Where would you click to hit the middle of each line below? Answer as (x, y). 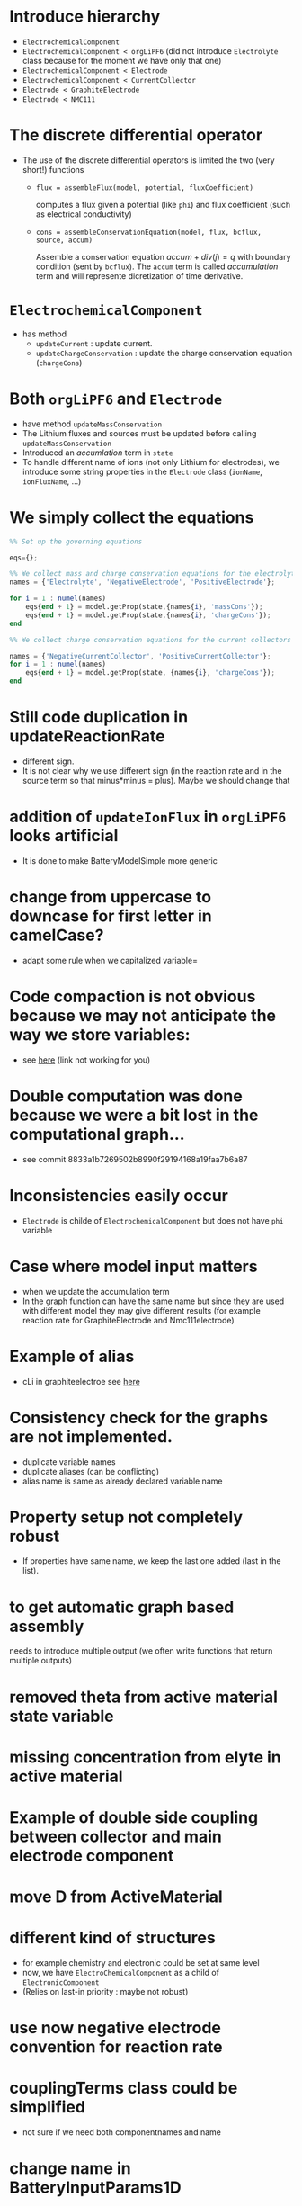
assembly (47, 1626)
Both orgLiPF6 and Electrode (116, 399)
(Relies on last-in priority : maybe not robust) (105, 1992)
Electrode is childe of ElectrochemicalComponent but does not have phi (153, 1220)
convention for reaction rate (116, 2047)
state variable (62, 1716)
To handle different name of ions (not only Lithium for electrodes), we (151, 462)
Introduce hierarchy (85, 17)
